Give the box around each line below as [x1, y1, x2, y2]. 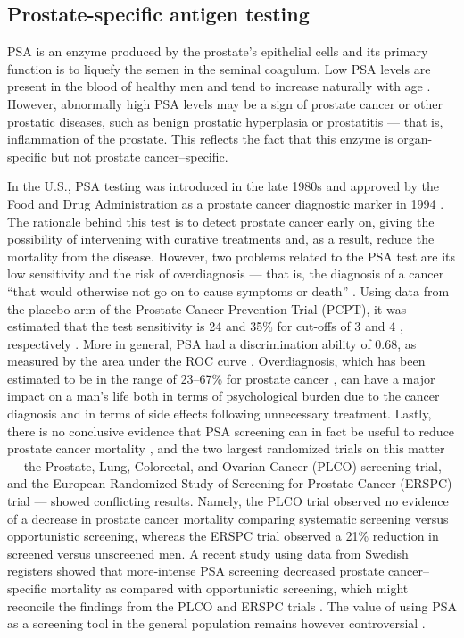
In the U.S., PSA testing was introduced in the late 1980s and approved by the [7, 177, 439, 195]
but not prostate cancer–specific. [50, 146, 228, 165]
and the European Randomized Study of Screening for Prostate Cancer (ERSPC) [7, 474, 452, 493]
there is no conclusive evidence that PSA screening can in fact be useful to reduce [7, 421, 455, 440]
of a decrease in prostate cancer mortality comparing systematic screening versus [7, 509, 449, 527]
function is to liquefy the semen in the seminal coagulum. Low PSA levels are [7, 59, 431, 78]
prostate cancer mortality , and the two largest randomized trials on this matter [7, 439, 445, 458]
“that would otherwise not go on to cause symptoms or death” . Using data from [7, 281, 450, 300]
